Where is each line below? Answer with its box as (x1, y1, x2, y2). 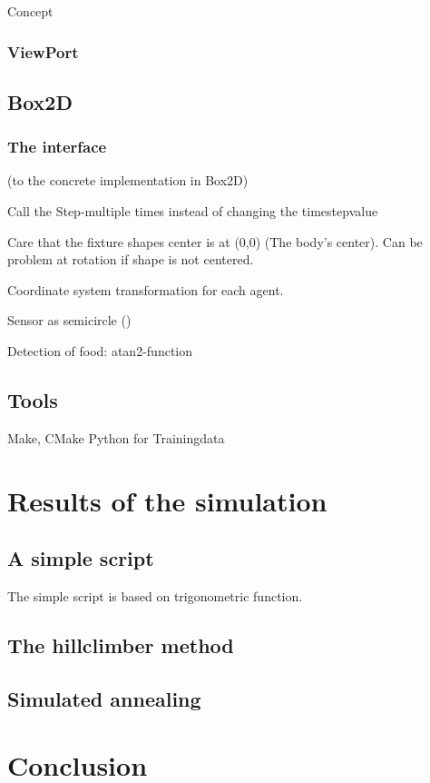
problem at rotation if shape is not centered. (7, 250, 254, 269)
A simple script (7, 544, 154, 572)
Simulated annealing (7, 684, 201, 712)
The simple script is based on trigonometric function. (7, 586, 303, 605)
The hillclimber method (7, 630, 234, 659)
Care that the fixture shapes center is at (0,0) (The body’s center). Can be (7, 232, 423, 251)
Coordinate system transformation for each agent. (7, 280, 284, 299)
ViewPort (7, 40, 79, 63)
